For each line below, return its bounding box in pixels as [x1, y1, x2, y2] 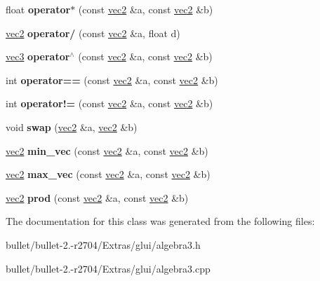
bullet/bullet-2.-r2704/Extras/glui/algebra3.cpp [6, 261, 211, 275]
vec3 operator [6, 49, 70, 64]
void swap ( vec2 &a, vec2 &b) [6, 119, 138, 134]
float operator [6, 2, 71, 16]
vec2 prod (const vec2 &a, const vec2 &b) [6, 190, 189, 205]
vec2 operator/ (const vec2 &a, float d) [6, 25, 180, 40]
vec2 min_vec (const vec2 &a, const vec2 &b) [6, 143, 208, 158]
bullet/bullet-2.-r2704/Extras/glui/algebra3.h [6, 237, 201, 252]
